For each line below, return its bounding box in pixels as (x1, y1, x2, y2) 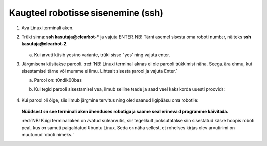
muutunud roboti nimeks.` (21, 132, 74, 138)
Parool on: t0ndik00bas (34, 77, 82, 83)
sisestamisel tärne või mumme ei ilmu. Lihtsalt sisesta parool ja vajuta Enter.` (21, 68, 178, 74)
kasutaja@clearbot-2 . (21, 41, 68, 47)
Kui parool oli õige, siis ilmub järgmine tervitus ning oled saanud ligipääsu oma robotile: (21, 97, 199, 103)
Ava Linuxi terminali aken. (21, 25, 74, 31)
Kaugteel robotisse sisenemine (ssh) (9, 7, 163, 18)
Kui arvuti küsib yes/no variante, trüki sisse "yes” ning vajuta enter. (34, 52, 170, 58)
